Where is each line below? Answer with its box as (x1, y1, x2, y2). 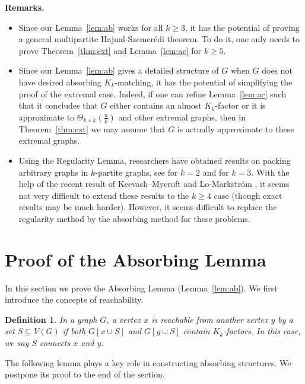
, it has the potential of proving (185, 21, 300, 33)
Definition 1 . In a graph (5, 313, 97, 325)
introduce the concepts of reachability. (5, 293, 144, 306)
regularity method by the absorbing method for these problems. (18, 212, 250, 224)
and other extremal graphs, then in (118, 110, 246, 123)
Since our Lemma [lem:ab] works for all (18, 21, 163, 33)
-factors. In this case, (223, 325, 301, 337)
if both (62, 325, 86, 337)
